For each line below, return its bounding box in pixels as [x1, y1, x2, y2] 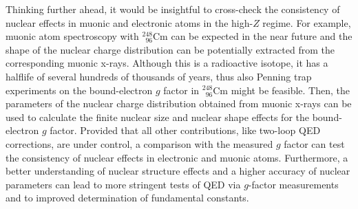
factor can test [284, 136, 345, 151]
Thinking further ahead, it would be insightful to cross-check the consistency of [6, 2, 340, 16]
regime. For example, [262, 15, 351, 30]
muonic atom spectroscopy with [6, 29, 139, 43]
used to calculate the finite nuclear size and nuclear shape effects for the [6, 109, 309, 124]
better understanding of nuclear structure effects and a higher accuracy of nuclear [6, 164, 350, 178]
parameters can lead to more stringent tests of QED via [6, 177, 241, 191]
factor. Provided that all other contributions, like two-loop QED [50, 123, 321, 137]
